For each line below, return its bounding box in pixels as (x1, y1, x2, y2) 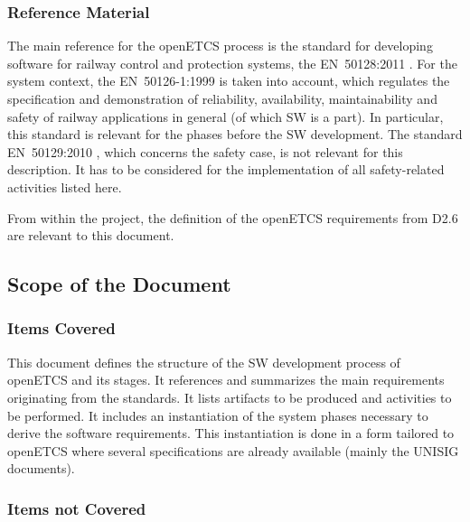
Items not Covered (7, 497, 146, 519)
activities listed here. (7, 177, 122, 196)
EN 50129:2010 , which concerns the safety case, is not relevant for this (7, 142, 403, 161)
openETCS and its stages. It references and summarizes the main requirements (7, 370, 445, 389)
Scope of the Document (7, 270, 231, 298)
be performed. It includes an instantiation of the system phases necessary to (7, 405, 428, 424)
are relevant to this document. (7, 226, 174, 245)
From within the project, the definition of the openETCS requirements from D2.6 (7, 208, 458, 227)
